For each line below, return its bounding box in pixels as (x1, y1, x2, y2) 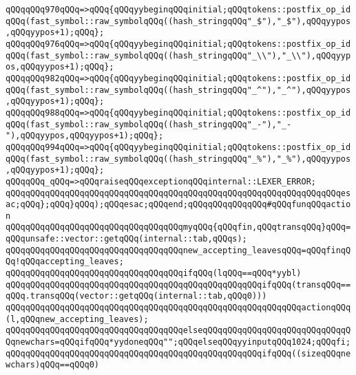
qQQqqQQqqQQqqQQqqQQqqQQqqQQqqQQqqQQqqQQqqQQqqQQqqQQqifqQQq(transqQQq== (6, 279, 351, 290)
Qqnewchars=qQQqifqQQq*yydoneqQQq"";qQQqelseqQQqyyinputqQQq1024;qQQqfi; (6, 337, 351, 347)
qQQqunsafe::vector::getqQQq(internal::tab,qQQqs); (6, 234, 247, 244)
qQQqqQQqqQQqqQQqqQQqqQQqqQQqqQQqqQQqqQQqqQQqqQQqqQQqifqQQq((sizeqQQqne (6, 348, 351, 358)
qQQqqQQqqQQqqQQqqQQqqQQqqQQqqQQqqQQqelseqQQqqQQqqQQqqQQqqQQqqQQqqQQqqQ (6, 325, 351, 336)
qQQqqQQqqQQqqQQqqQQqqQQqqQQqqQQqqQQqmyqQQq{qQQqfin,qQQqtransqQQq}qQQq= (6, 222, 351, 233)
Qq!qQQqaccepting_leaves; (6, 257, 124, 267)
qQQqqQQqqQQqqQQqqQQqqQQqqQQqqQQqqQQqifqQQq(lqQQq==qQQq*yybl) (6, 268, 302, 279)
